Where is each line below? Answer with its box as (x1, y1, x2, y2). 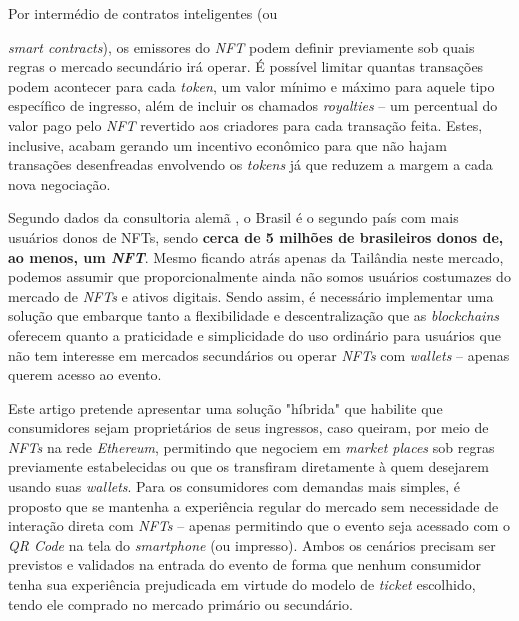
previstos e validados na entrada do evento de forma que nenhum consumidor (8, 554, 481, 575)
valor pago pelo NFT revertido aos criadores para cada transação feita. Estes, (8, 114, 483, 135)
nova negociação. (8, 173, 111, 194)
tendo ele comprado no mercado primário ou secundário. (8, 593, 353, 614)
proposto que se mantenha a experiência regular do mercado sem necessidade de (8, 495, 499, 516)
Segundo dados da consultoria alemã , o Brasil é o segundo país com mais (8, 207, 459, 228)
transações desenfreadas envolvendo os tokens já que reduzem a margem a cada (8, 154, 493, 175)
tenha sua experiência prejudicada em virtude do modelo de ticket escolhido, (8, 574, 476, 595)
